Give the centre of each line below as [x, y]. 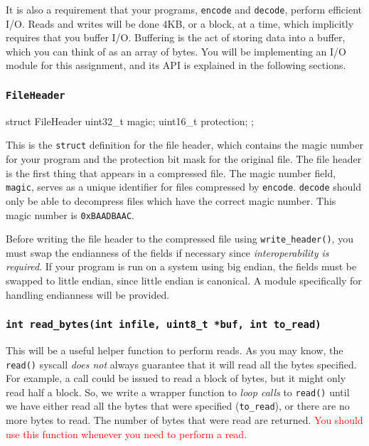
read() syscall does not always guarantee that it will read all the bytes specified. [181, 364]
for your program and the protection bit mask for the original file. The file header [184, 159]
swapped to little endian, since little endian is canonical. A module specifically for [184, 280]
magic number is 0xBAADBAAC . [70, 214]
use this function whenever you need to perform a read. [127, 434]
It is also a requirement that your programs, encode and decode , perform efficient [184, 9]
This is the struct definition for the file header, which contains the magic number [184, 145]
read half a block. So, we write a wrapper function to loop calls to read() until [178, 392]
